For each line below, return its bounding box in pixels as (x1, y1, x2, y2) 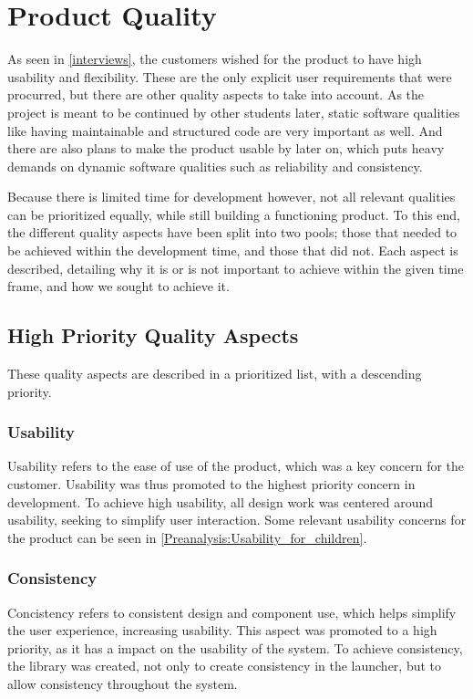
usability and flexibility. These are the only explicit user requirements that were (7, 67, 452, 86)
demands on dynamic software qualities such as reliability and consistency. (7, 156, 423, 175)
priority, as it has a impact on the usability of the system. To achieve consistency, (7, 638, 463, 657)
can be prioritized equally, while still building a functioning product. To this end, (7, 204, 460, 224)
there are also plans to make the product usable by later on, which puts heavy (7, 139, 445, 158)
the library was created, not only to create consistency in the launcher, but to (7, 656, 442, 675)
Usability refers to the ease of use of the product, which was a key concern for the (7, 456, 465, 475)
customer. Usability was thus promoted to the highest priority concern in (7, 475, 416, 494)
